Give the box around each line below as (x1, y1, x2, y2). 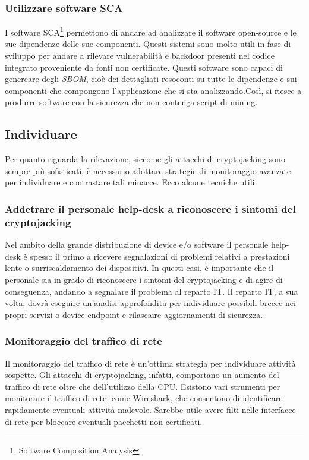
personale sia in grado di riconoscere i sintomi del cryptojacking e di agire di (5, 273, 283, 285)
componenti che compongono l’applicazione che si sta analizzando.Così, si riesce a (5, 84, 302, 96)
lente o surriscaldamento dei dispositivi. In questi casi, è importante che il (5, 261, 274, 274)
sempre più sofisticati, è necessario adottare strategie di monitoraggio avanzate (5, 164, 291, 177)
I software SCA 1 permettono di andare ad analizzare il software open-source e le (5, 24, 297, 38)
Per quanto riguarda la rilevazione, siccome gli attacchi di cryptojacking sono (5, 153, 285, 165)
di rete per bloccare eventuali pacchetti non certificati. (5, 415, 203, 427)
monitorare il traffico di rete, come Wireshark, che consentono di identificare (5, 392, 283, 404)
